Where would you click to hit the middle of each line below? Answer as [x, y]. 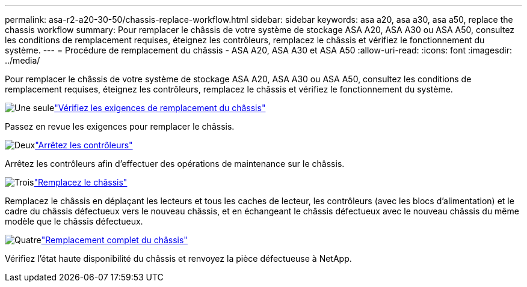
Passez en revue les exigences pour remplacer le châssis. [120, 126]
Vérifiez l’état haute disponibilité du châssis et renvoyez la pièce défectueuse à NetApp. [178, 258]
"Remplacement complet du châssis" [114, 240]
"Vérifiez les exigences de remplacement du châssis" [160, 108]
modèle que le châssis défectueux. [74, 221]
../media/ [23, 60]
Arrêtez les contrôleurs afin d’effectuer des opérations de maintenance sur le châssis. [175, 164]
